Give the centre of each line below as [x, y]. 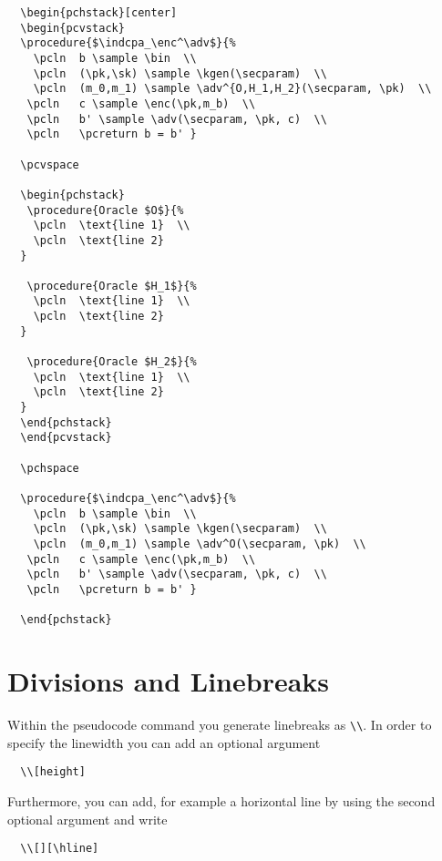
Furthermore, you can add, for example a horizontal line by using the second [221, 800]
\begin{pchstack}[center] [99, 13]
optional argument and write [87, 819]
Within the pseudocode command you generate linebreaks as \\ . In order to [220, 725]
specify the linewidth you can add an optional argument [164, 742]
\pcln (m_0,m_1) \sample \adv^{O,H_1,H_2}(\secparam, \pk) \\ [232, 89]
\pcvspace [50, 164]
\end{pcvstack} [66, 438]
